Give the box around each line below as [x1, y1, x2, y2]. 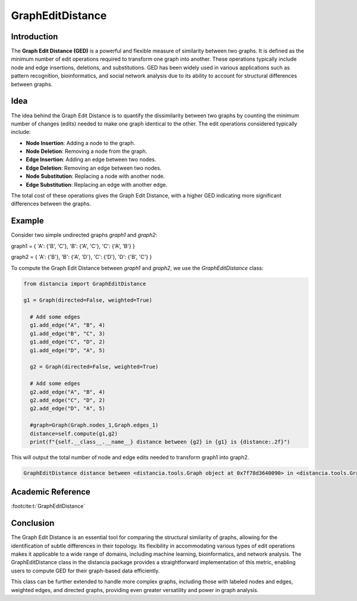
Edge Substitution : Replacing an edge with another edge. [26, 181, 168, 188]
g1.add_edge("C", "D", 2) [30, 339, 105, 345]
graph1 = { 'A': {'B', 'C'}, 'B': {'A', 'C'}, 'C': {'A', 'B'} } [11, 242, 135, 249]
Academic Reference [11, 487, 90, 497]
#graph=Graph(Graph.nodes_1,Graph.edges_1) [30, 422, 159, 428]
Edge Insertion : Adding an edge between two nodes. [26, 156, 156, 163]
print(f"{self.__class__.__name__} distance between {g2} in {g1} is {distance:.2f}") [30, 438, 291, 445]
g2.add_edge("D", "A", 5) [30, 405, 105, 412]
